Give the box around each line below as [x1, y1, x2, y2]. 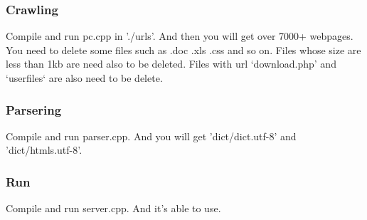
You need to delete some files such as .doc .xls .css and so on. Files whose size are [6, 42, 361, 57]
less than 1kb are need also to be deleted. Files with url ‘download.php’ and [6, 56, 336, 71]
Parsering [6, 100, 62, 118]
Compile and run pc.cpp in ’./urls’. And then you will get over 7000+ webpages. [6, 28, 353, 43]
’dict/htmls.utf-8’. [6, 142, 83, 157]
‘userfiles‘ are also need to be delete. [6, 70, 163, 85]
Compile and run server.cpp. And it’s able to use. [6, 201, 221, 216]
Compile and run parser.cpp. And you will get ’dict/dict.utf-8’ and [6, 128, 297, 143]
